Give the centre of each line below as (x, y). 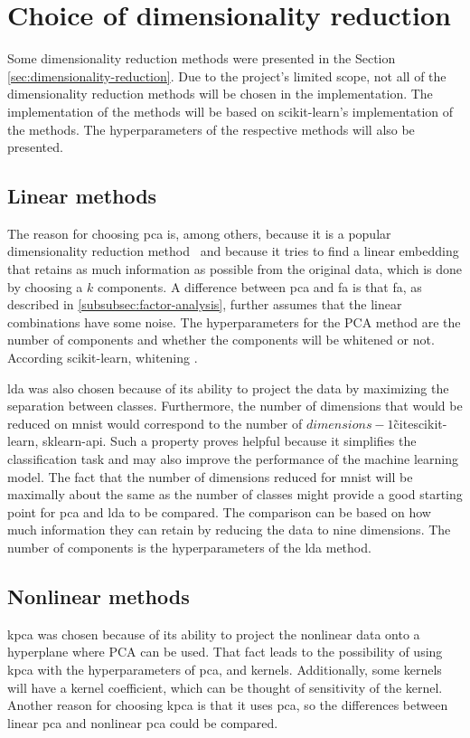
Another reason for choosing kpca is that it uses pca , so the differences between (228, 705)
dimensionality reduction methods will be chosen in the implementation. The (220, 94)
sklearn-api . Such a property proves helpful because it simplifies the (229, 441)
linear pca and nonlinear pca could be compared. (143, 722)
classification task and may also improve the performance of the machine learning (233, 459)
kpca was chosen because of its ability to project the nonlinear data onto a (214, 634)
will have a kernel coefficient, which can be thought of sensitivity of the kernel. (225, 687)
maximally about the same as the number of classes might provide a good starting (235, 494)
